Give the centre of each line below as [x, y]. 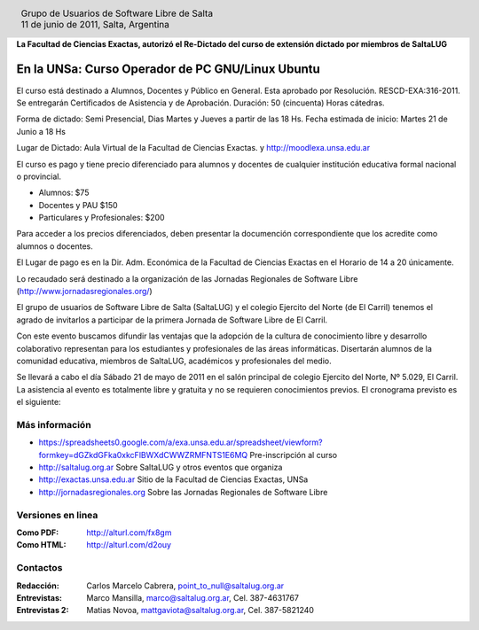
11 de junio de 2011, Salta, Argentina [95, 24]
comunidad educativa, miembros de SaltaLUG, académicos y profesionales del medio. [174, 361]
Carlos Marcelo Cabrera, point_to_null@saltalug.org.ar [185, 586]
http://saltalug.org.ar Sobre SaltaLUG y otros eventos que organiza [161, 467]
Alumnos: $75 [64, 193]
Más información [54, 424]
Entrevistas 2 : [43, 611]
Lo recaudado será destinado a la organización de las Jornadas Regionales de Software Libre [187, 278]
